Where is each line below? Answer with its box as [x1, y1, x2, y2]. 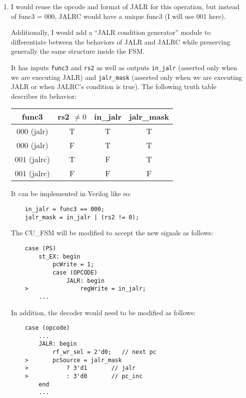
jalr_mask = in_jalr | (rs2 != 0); [25, 214, 139, 221]
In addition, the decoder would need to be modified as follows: [11, 307, 196, 317]
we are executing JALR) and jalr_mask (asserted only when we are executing [11, 72, 243, 82]
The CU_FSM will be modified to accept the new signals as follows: [11, 228, 213, 238]
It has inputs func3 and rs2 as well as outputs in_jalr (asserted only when [11, 62, 237, 72]
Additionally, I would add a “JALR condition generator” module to [11, 27, 211, 37]
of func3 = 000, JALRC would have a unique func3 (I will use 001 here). [11, 11, 226, 21]
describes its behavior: [11, 91, 77, 101]
